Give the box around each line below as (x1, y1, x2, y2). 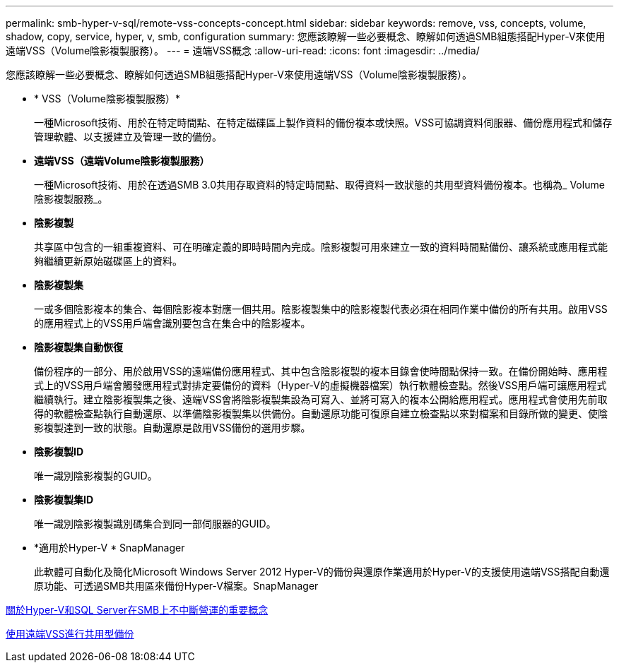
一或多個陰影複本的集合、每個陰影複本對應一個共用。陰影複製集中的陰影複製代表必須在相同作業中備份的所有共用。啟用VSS (34, 303, 608, 315)
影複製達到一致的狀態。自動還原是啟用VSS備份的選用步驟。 (34, 422, 311, 434)
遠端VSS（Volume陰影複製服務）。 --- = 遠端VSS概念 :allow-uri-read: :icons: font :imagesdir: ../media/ (6, 44, 480, 56)
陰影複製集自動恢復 (34, 341, 123, 353)
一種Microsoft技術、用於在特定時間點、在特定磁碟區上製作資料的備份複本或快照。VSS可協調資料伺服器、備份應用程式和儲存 (34, 117, 613, 129)
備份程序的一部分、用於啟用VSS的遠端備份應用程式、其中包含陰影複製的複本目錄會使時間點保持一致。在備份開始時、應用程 (34, 365, 608, 377)
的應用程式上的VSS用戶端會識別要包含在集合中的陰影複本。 (34, 317, 311, 329)
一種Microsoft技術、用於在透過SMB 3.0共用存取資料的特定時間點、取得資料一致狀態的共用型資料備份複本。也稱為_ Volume (34, 179, 605, 191)
